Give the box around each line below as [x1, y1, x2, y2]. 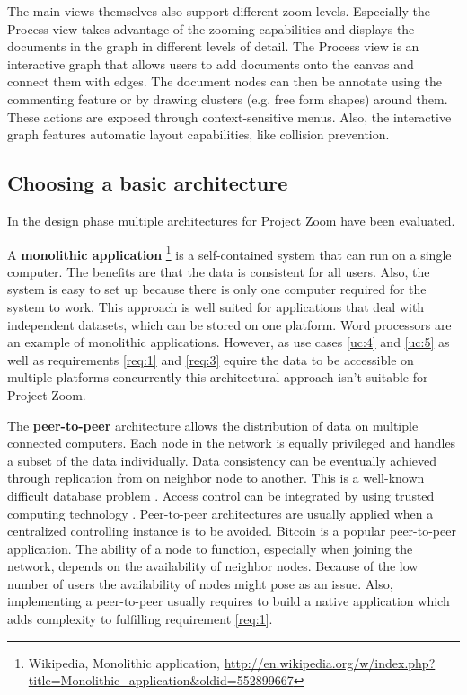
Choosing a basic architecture [7, 169, 288, 197]
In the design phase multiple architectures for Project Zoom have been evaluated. [7, 210, 455, 229]
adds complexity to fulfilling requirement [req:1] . [7, 610, 273, 628]
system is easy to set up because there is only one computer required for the [7, 280, 427, 298]
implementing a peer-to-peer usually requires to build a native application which [7, 592, 450, 610]
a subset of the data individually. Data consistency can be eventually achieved [7, 450, 437, 469]
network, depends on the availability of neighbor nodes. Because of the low [7, 557, 419, 575]
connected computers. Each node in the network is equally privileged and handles [7, 433, 456, 452]
